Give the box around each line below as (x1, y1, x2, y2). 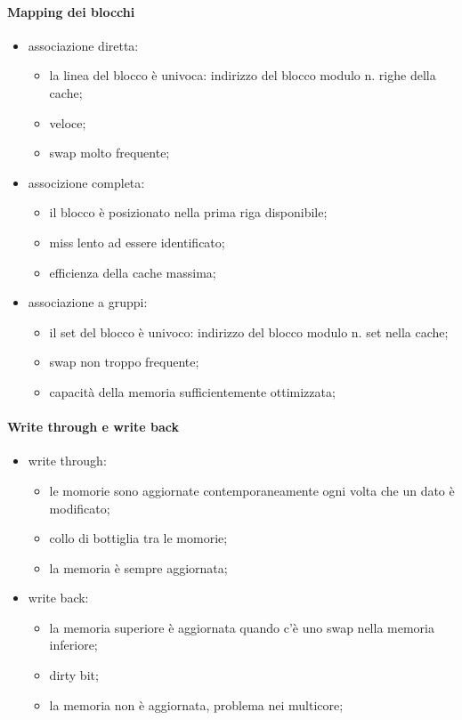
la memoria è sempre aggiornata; (49, 558, 228, 577)
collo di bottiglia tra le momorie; (49, 529, 228, 547)
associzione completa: (28, 173, 145, 191)
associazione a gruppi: (28, 293, 148, 311)
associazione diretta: (28, 36, 139, 54)
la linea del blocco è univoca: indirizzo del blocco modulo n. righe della (49, 66, 436, 85)
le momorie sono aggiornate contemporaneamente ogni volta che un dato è (49, 481, 455, 499)
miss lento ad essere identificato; (49, 232, 225, 251)
